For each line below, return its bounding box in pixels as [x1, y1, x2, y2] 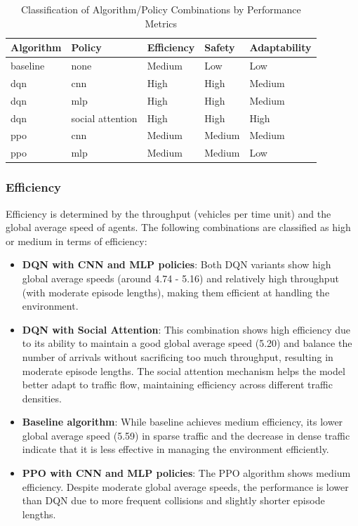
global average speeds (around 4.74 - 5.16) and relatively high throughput [22, 270, 339, 285]
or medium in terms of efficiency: [6, 233, 147, 248]
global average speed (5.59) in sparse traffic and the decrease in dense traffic [22, 428, 350, 442]
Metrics [145, 15, 178, 30]
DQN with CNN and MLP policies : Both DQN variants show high [22, 257, 331, 272]
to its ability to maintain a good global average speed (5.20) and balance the [22, 336, 352, 350]
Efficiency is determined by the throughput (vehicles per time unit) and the [6, 206, 331, 221]
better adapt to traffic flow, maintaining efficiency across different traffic [22, 377, 333, 392]
